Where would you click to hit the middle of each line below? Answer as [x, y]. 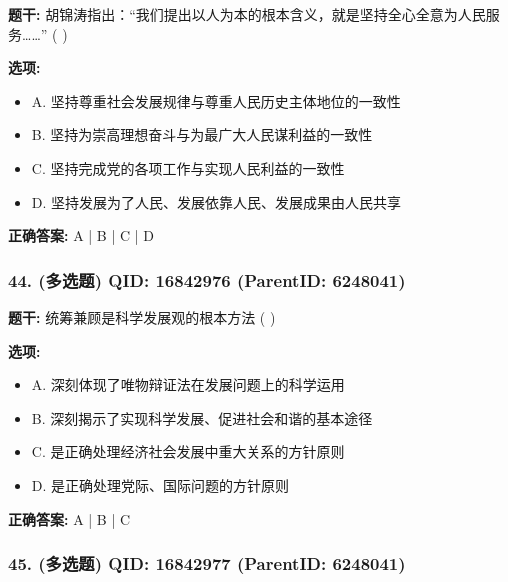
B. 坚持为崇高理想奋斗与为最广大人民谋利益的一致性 [202, 134]
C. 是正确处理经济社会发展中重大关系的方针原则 [188, 451]
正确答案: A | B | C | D [81, 235]
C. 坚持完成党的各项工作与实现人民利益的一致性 [188, 167]
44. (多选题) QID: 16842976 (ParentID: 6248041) [207, 279]
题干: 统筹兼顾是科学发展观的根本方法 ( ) [142, 316]
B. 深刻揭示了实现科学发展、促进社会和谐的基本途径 [202, 417]
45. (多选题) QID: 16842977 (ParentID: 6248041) [207, 563]
